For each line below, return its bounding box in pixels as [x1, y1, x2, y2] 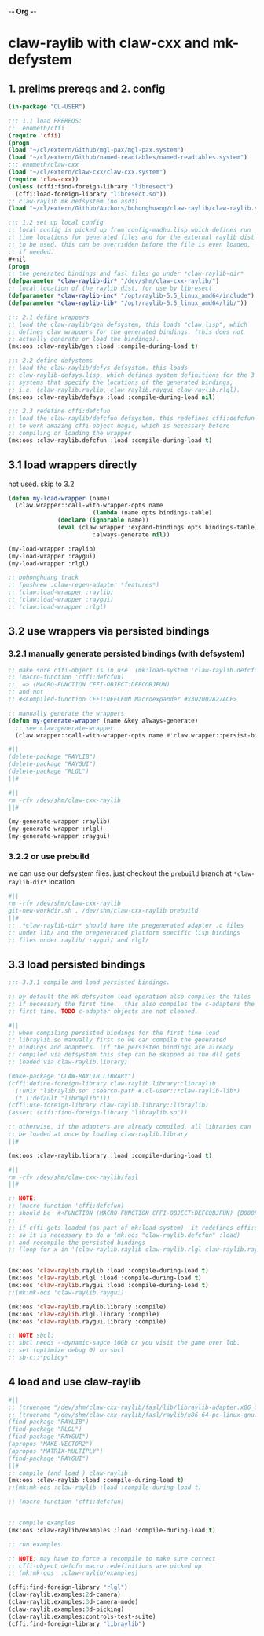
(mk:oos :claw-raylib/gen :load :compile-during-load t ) [8, 342, 199, 350]
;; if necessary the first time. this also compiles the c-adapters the [8, 1000, 255, 1008]
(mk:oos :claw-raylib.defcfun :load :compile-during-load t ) [8, 436, 213, 445]
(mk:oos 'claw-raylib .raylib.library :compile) [8, 1303, 167, 1311]
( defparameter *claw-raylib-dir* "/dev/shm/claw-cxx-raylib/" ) [8, 277, 220, 285]
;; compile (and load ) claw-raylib [8, 1469, 128, 1477]
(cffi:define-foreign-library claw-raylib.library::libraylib [8, 1079, 216, 1087]
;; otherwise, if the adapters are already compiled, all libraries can [8, 1123, 251, 1131]
